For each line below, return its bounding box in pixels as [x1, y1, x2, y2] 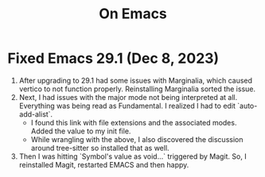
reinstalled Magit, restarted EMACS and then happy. [18, 160, 189, 169]
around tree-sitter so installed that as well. [30, 143, 170, 152]
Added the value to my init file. [30, 126, 131, 136]
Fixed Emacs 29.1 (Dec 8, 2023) [7, 49, 220, 67]
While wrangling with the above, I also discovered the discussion [30, 134, 244, 144]
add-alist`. [18, 109, 53, 119]
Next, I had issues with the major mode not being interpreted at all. [18, 92, 238, 102]
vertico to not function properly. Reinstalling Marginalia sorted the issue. [18, 84, 256, 94]
